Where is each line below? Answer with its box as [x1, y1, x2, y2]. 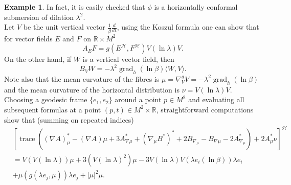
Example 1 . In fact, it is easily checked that [4, 2, 145, 12]
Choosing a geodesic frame [4, 94, 87, 105]
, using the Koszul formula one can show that [117, 21, 259, 32]
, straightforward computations [156, 104, 254, 114]
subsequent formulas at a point [4, 104, 101, 114]
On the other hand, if [4, 54, 72, 64]
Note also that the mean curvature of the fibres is [4, 73, 160, 84]
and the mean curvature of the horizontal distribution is [4, 84, 180, 95]
